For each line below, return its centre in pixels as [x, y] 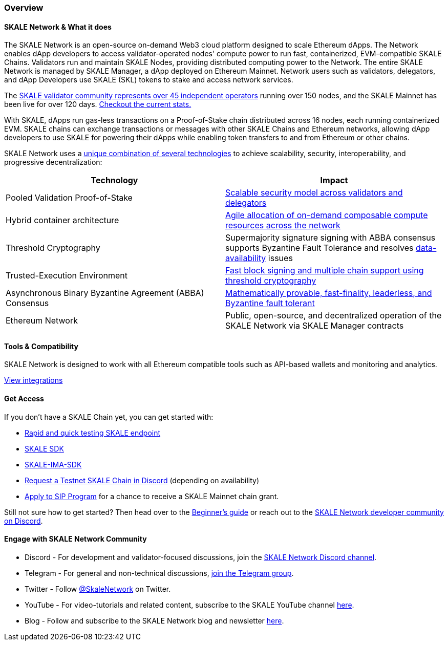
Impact [334, 180]
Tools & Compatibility [41, 346]
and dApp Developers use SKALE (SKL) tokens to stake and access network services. [149, 80]
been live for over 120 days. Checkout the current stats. [98, 104]
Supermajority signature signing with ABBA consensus [330, 238]
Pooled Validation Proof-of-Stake [69, 198]
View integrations [34, 380]
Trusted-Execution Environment [67, 276]
